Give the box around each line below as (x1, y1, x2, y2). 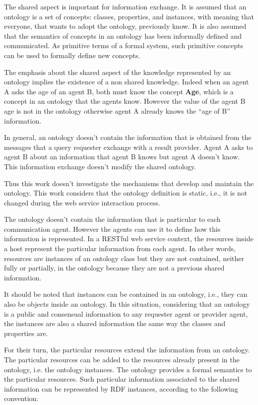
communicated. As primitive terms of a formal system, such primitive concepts (4, 40, 244, 51)
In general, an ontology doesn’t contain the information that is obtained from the (4, 132, 252, 142)
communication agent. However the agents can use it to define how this (4, 223, 221, 234)
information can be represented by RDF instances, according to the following (4, 383, 238, 394)
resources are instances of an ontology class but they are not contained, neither (4, 253, 245, 263)
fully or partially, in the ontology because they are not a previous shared (4, 263, 225, 273)
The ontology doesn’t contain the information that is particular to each (4, 214, 221, 224)
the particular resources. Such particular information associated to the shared (4, 374, 240, 384)
